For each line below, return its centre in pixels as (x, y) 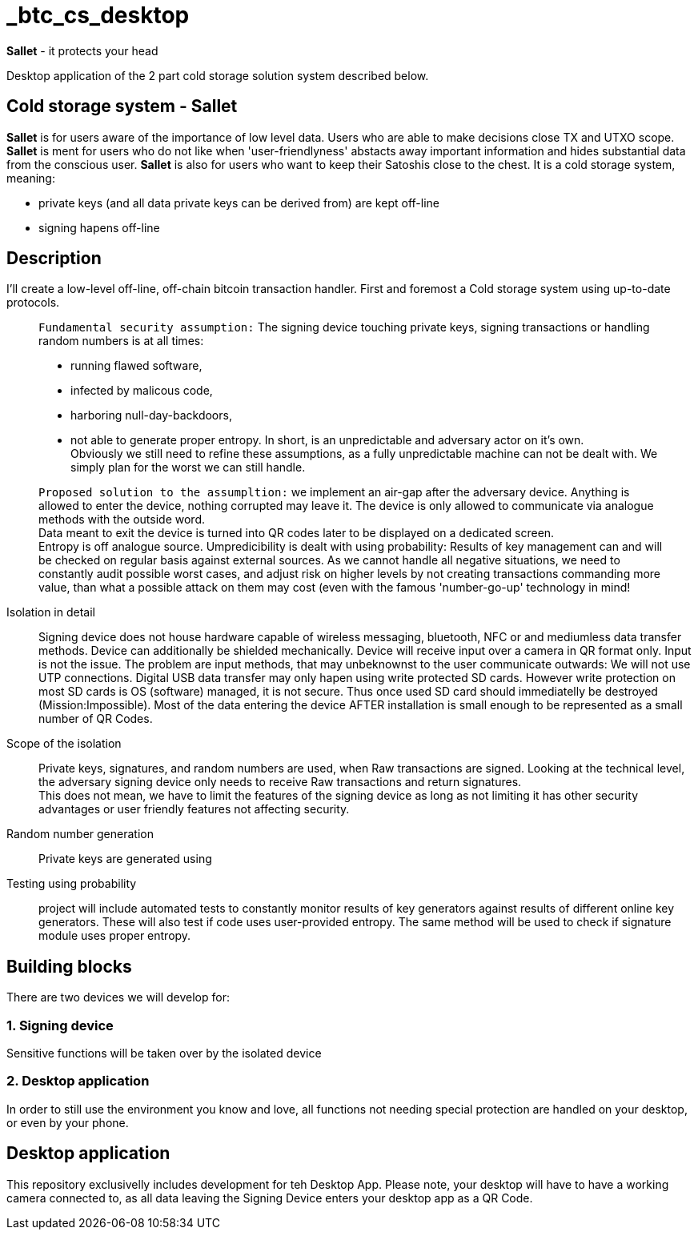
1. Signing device (60, 1025)
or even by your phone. (68, 1122)
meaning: (31, 178)
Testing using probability (72, 884)
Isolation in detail (51, 612)
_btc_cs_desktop (98, 15)
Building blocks (69, 966)
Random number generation (80, 834)
